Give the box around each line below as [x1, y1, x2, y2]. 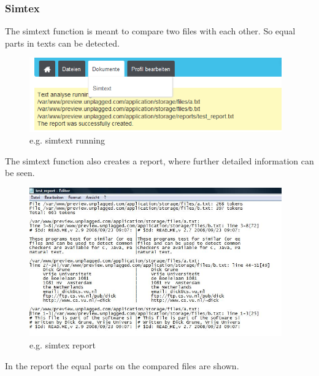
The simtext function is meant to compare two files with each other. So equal [5, 25, 296, 37]
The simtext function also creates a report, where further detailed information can [5, 154, 314, 167]
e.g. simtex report [29, 339, 96, 351]
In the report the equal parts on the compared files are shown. [5, 359, 239, 372]
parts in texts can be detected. [5, 36, 120, 49]
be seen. [5, 166, 35, 179]
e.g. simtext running [29, 134, 106, 147]
